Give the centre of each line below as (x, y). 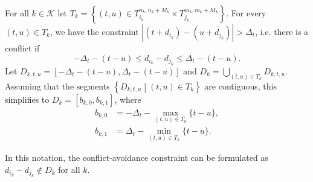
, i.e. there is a (282, 31)
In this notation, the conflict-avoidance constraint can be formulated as (137, 158)
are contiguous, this (240, 86)
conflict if (22, 48)
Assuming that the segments (57, 86)
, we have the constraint (94, 31)
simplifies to (27, 99)
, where (128, 99)
